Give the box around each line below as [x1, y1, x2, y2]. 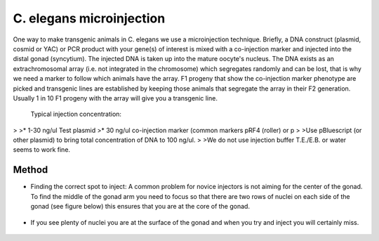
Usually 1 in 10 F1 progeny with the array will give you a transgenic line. [13, 93, 218, 102]
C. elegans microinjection [13, 11, 166, 26]
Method [13, 164, 48, 176]
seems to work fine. [13, 145, 70, 154]
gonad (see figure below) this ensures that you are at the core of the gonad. [30, 202, 251, 211]
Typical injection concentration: [30, 110, 122, 119]
